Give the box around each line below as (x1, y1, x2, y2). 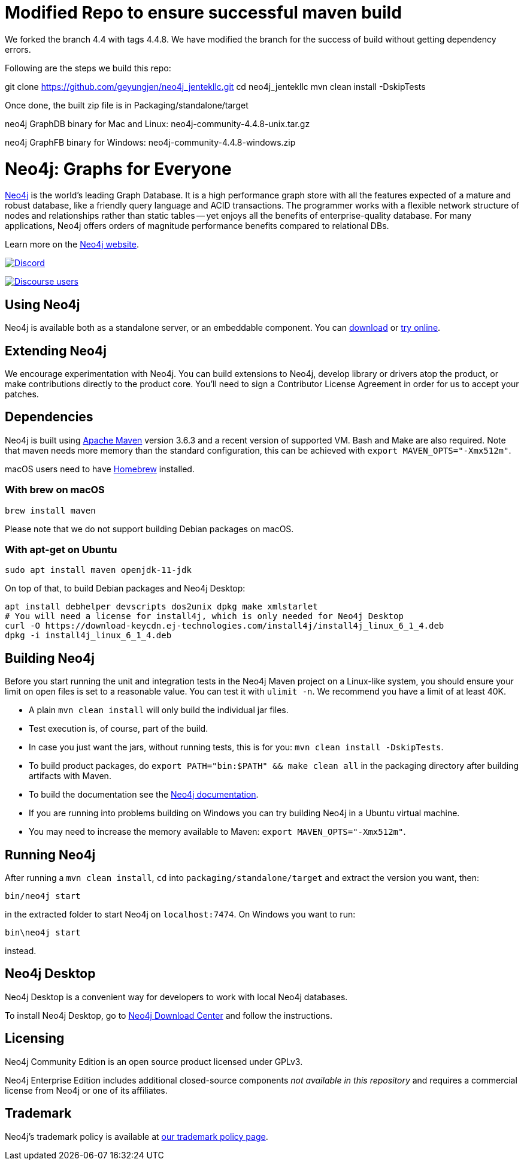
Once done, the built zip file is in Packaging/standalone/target (5, 99, 249, 110)
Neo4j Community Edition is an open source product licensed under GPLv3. (5, 1056, 303, 1067)
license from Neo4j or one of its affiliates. (5, 1085, 168, 1095)
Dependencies (5, 409, 93, 425)
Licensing (5, 1031, 65, 1046)
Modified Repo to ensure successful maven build (5, 2, 402, 23)
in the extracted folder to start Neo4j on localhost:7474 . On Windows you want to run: (5, 909, 356, 919)
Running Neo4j (5, 847, 96, 862)
